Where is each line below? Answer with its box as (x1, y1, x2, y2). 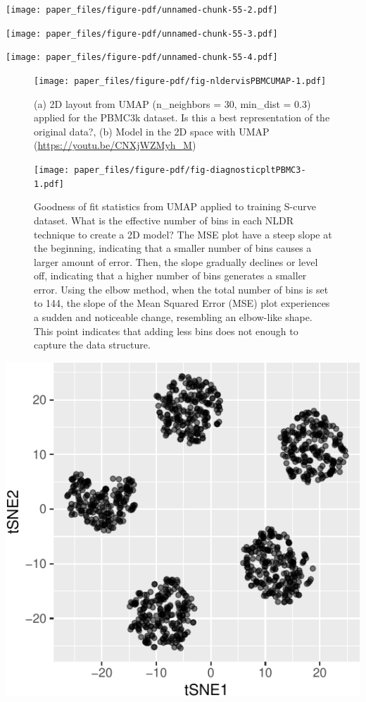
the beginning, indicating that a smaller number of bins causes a (34, 241, 312, 255)
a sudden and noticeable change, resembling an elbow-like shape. (34, 310, 313, 325)
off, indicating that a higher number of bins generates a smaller (34, 268, 307, 283)
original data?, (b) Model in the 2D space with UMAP (34, 123, 270, 138)
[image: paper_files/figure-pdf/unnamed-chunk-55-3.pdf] (6, 28, 278, 39)
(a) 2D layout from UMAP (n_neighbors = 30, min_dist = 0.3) (34, 96, 311, 111)
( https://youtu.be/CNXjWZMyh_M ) (34, 138, 196, 152)
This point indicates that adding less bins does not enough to (34, 323, 298, 338)
